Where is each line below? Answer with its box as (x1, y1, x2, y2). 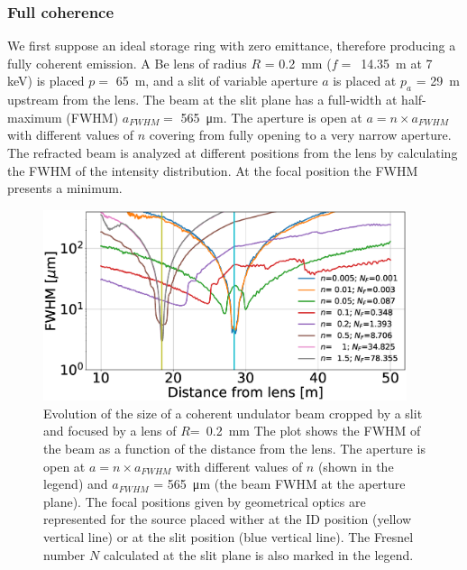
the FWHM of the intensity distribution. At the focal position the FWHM (7, 161, 418, 179)
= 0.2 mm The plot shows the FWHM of (189, 421, 421, 440)
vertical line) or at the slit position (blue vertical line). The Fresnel (43, 527, 414, 546)
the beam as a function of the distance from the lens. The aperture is (43, 438, 426, 457)
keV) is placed (7, 71, 85, 90)
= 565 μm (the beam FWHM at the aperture (153, 474, 406, 493)
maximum (7, 107, 62, 126)
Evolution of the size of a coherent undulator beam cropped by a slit (43, 403, 423, 422)
